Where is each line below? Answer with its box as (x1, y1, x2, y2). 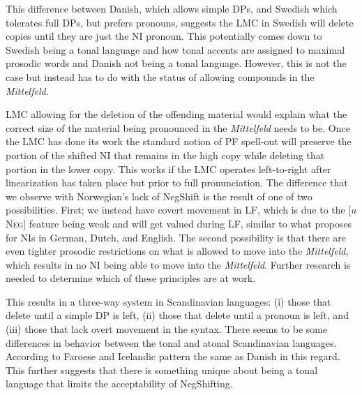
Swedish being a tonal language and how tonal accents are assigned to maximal (6, 42, 345, 57)
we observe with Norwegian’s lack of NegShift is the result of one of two (6, 188, 312, 203)
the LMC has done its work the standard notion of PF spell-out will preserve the (6, 134, 352, 149)
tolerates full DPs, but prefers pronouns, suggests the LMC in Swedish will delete (6, 15, 354, 29)
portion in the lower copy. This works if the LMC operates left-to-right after (6, 161, 331, 176)
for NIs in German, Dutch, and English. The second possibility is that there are (6, 230, 347, 244)
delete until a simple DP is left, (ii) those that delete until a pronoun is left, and (6, 308, 349, 322)
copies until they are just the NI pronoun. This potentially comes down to (6, 29, 322, 43)
